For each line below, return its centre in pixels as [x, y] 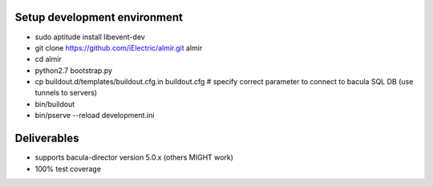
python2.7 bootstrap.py [73, 70]
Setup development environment [99, 17]
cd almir [48, 59]
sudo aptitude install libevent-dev [90, 37]
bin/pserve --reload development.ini [95, 116]
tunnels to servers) [66, 93]
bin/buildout [55, 104]
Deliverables [47, 138]
